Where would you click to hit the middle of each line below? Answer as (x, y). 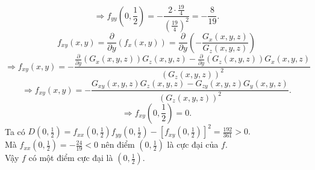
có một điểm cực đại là (71, 158)
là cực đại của (193, 144)
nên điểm (118, 144)
